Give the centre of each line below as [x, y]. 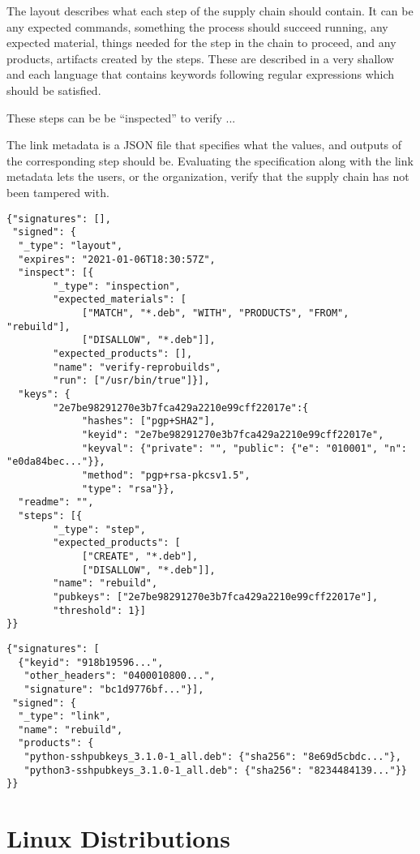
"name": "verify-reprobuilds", [137, 367]
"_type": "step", [99, 529]
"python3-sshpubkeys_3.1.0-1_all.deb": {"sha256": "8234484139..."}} [215, 770]
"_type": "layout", [71, 245]
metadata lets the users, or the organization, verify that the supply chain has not [208, 176]
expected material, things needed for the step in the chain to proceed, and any [201, 43]
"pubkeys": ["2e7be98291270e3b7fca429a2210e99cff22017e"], [216, 597]
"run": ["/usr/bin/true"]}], [131, 381]
